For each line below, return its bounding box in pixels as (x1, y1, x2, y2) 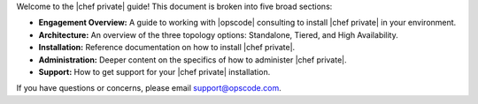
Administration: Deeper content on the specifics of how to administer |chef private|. (38, 54, 347, 65)
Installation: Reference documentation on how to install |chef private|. (38, 42, 296, 53)
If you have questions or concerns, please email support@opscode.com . (16, 83, 282, 93)
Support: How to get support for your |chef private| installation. (38, 66, 271, 77)
